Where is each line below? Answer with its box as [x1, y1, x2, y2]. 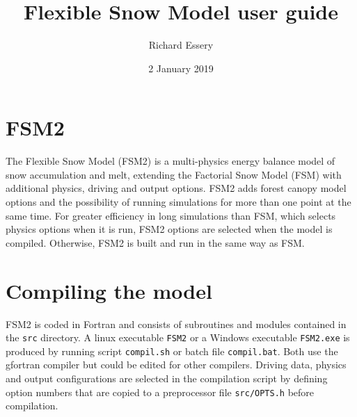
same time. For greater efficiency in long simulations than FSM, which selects [6, 208, 336, 222]
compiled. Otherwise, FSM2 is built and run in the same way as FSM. [6, 235, 305, 250]
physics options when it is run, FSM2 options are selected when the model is [6, 222, 333, 236]
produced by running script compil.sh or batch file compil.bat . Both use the [6, 343, 338, 358]
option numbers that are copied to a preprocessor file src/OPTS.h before [6, 384, 315, 399]
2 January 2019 [148, 60, 214, 75]
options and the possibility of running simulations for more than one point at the [6, 195, 351, 209]
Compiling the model [6, 276, 212, 304]
